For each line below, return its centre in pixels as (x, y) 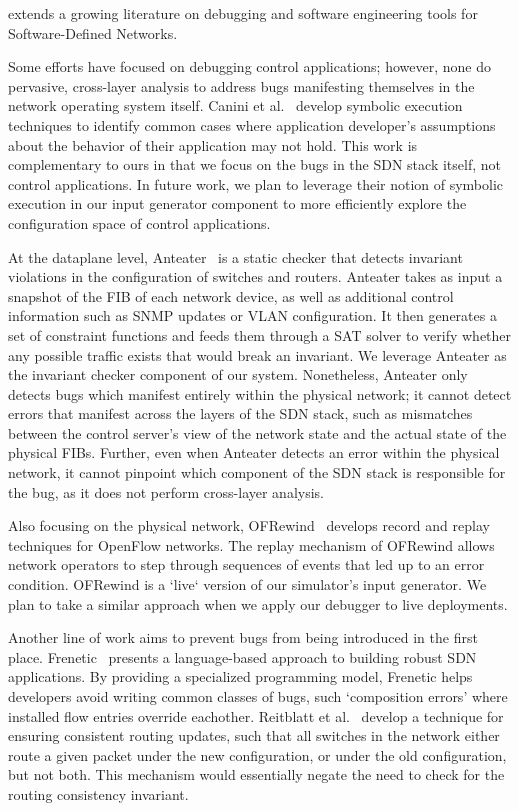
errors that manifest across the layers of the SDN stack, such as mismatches (240, 413)
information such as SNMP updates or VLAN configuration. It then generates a (252, 315)
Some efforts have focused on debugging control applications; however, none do (249, 66)
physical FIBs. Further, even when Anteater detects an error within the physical (254, 452)
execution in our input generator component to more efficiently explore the (237, 203)
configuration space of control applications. (139, 222)
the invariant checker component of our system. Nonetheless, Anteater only (238, 374)
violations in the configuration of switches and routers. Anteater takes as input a (255, 276)
